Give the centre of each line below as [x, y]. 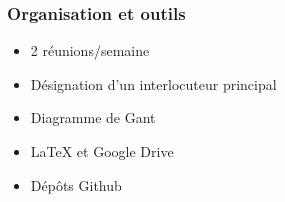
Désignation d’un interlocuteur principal [153, 83]
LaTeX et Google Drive [102, 151]
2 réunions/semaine [90, 50]
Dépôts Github [76, 184]
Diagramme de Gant [93, 117]
